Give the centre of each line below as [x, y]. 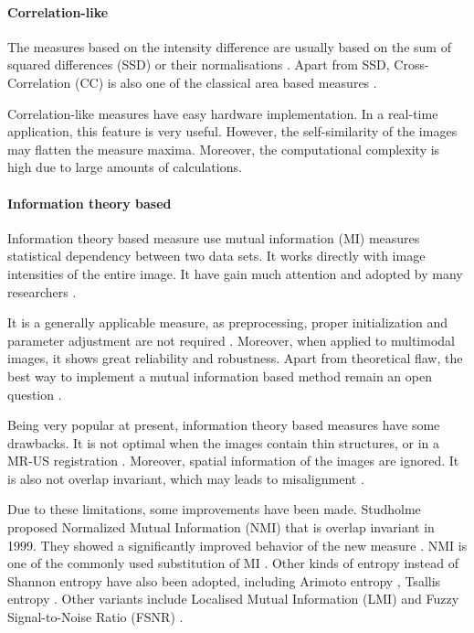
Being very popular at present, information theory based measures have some [224, 425]
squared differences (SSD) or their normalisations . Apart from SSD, [199, 64]
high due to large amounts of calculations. [125, 167]
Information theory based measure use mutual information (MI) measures [214, 237]
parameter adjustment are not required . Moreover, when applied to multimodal [231, 340]
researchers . [42, 291]
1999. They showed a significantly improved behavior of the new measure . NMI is [237, 545]
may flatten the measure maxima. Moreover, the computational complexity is [224, 149]
